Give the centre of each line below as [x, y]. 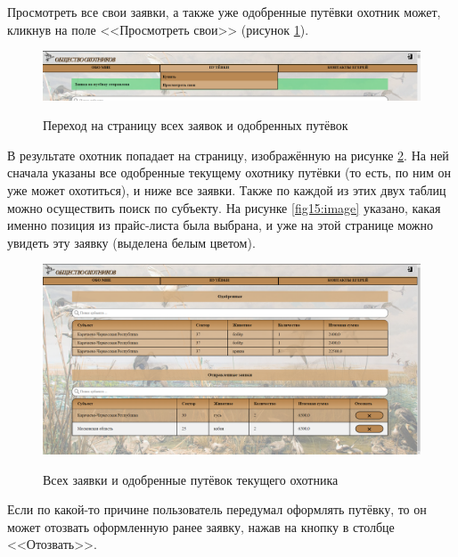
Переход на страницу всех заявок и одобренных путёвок [196, 125]
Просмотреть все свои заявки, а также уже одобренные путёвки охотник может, [224, 12]
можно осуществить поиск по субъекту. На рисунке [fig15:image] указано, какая [224, 207]
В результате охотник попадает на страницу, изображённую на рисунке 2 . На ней [228, 155]
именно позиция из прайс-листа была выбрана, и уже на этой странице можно [220, 225]
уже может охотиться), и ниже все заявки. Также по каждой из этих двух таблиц [227, 190]
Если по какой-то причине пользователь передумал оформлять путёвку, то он [217, 509]
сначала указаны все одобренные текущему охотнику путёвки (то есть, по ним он [229, 172]
